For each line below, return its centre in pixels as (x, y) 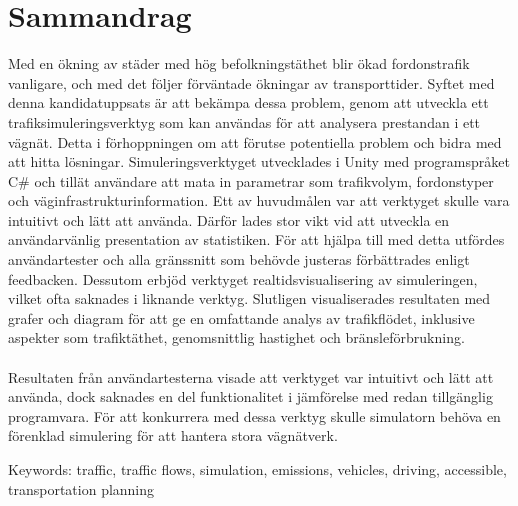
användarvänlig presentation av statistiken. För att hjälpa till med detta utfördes (256, 239)
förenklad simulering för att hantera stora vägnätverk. (173, 435)
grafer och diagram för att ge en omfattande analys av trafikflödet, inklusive (241, 317)
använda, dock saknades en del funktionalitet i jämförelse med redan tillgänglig (250, 396)
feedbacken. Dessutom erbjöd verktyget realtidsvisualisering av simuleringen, (243, 278)
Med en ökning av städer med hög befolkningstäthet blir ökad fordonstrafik (239, 63)
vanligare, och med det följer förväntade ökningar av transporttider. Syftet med (251, 82)
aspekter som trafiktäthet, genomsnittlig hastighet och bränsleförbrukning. (236, 337)
